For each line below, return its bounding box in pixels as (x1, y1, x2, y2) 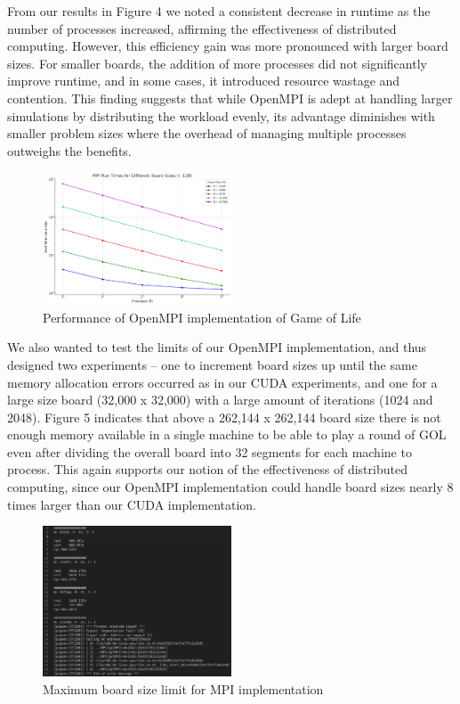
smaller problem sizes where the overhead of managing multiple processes (7, 124, 407, 143)
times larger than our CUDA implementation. (7, 495, 256, 513)
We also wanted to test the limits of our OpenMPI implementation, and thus (7, 338, 427, 356)
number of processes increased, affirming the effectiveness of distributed (7, 19, 397, 37)
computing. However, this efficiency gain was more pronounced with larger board (7, 37, 448, 55)
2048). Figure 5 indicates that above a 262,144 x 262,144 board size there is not (7, 407, 441, 426)
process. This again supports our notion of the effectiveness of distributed (7, 460, 408, 479)
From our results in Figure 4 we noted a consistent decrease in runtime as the (7, 2, 431, 20)
